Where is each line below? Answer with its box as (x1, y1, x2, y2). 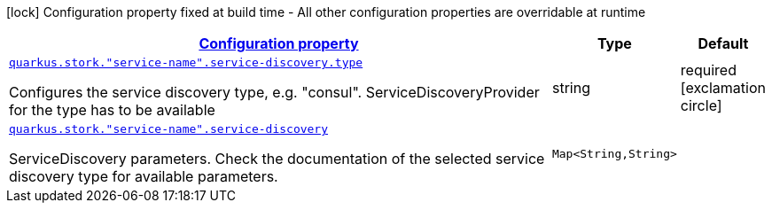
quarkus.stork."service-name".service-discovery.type (9, 56, 363, 69)
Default (698, 35, 749, 52)
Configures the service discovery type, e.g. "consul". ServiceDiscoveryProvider (9, 83, 540, 101)
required (680, 60, 737, 79)
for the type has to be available (9, 101, 215, 119)
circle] (680, 96, 722, 114)
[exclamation (680, 78, 766, 97)
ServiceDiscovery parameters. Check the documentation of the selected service (9, 150, 545, 167)
